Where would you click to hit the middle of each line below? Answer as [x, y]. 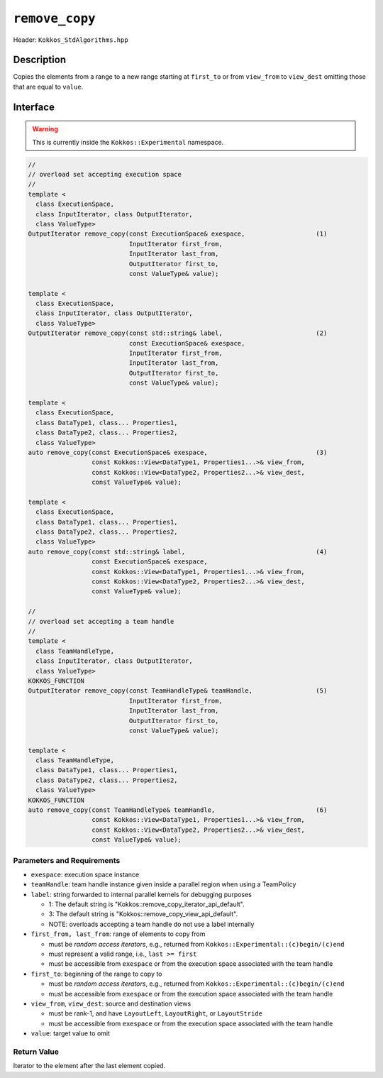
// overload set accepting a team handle [101, 621]
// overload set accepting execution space [105, 175]
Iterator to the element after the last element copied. [89, 1066]
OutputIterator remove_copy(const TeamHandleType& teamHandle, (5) [178, 691]
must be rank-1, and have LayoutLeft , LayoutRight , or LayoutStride [155, 1013]
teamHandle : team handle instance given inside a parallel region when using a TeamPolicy [163, 884]
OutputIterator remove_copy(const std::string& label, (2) [178, 333]
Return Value [36, 1052]
